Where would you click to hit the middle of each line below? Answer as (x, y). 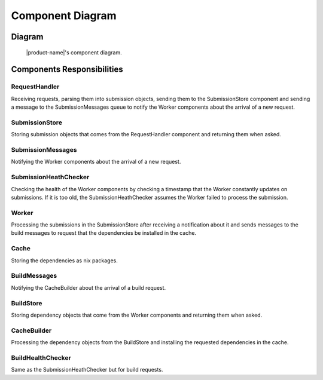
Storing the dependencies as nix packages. (64, 261)
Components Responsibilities (67, 70)
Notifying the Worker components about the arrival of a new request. (96, 162)
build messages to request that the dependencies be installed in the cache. (104, 233)
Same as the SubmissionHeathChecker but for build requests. (87, 370)
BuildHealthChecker (41, 357)
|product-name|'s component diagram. (74, 52)
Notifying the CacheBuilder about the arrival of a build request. (89, 287)
